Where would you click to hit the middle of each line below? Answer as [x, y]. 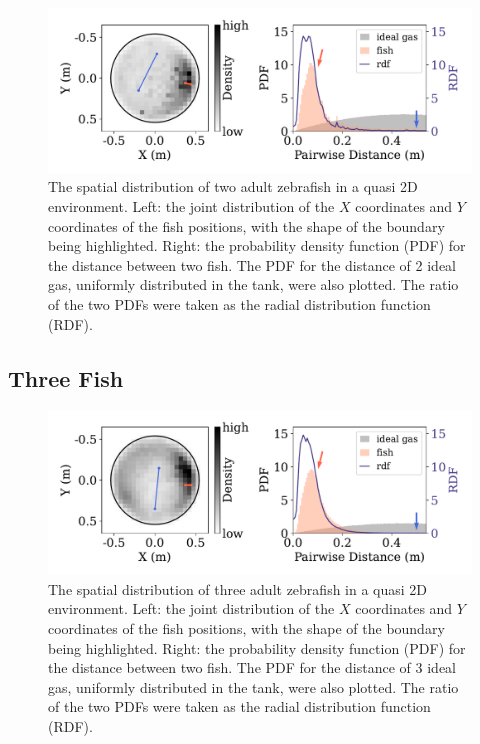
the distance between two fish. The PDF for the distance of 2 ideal [252, 264]
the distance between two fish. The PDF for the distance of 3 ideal [252, 667]
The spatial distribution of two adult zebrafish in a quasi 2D [233, 186]
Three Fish [66, 377]
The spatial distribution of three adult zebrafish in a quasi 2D [238, 588]
